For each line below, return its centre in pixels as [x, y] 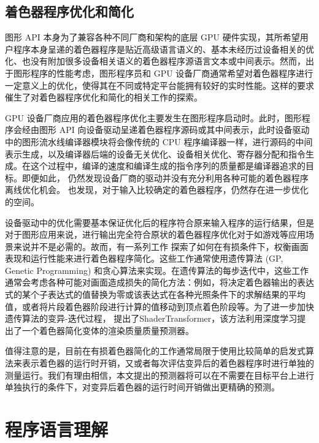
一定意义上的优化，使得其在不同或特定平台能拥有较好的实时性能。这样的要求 [159, 85]
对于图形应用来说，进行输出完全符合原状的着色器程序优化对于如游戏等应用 [155, 234]
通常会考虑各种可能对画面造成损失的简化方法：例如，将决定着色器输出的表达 [159, 282]
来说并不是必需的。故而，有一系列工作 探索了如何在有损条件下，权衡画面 [161, 246]
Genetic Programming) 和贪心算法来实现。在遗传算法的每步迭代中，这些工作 [157, 270]
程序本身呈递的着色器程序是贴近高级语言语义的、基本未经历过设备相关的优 [163, 49]
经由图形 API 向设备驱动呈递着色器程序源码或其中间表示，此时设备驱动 [166, 130]
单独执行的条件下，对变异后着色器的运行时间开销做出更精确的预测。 [142, 387]
